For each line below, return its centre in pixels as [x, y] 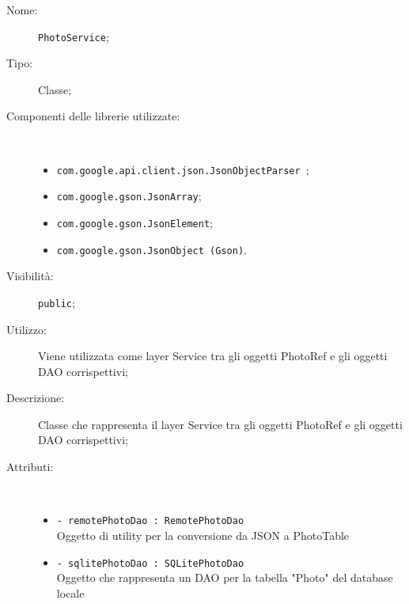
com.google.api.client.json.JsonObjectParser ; [183, 169]
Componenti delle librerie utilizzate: [93, 116]
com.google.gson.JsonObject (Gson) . [151, 249]
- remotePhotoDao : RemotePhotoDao [150, 521]
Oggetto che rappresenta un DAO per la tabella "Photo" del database [225, 577]
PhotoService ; [74, 36]
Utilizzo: [27, 329]
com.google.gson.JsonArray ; [129, 196]
